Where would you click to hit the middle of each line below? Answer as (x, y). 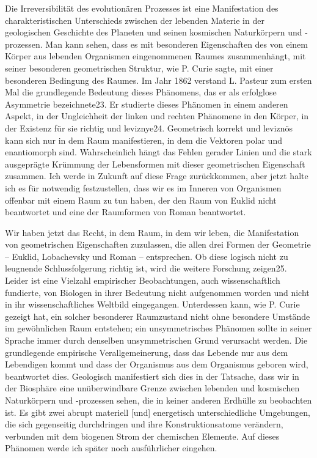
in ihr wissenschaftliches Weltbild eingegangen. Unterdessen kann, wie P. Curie (152, 304)
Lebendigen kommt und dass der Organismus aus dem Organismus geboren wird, (157, 364)
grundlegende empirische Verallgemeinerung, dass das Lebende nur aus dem (147, 352)
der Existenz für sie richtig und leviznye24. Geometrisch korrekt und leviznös (149, 127)
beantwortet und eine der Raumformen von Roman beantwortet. (126, 212)
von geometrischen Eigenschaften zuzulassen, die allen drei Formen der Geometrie (158, 244)
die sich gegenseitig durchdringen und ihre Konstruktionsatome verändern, (144, 424)
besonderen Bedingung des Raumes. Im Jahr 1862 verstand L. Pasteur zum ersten (158, 80)
